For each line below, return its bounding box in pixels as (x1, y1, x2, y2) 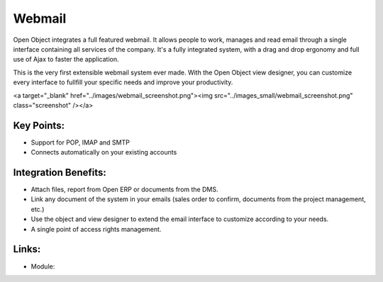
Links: (13, 243, 41, 255)
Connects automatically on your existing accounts (30, 148, 177, 157)
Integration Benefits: (13, 167, 106, 179)
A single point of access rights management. (30, 225, 162, 233)
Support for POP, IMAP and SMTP (30, 138, 131, 147)
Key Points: (13, 119, 65, 131)
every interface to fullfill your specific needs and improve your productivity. (13, 78, 233, 86)
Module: (30, 262, 55, 271)
